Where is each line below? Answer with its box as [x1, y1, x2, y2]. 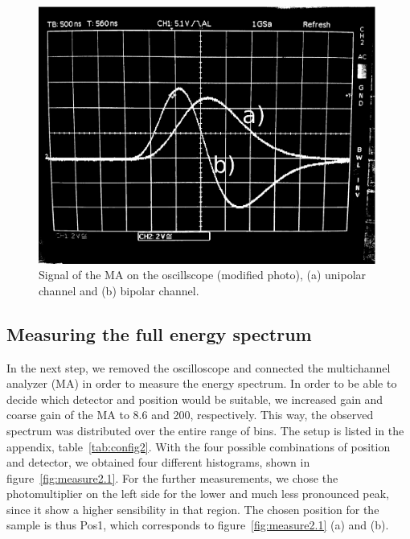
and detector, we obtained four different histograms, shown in [6, 454, 310, 471]
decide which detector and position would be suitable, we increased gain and [6, 390, 383, 407]
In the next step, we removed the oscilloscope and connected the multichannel [6, 359, 391, 376]
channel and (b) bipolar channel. [39, 282, 199, 298]
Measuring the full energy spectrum [6, 321, 312, 346]
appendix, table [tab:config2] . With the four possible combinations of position [6, 438, 391, 455]
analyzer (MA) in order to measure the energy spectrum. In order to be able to [6, 375, 397, 392]
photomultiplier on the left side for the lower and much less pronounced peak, [6, 485, 390, 502]
